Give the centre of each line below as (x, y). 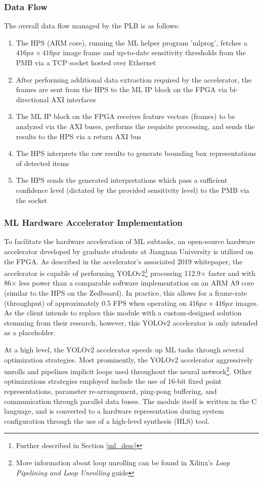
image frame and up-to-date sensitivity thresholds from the (154, 52)
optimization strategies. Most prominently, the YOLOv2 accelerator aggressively (128, 359)
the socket (32, 200)
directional (32, 99)
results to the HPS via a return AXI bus (79, 136)
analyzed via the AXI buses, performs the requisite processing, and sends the (135, 126)
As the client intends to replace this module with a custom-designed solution (123, 313)
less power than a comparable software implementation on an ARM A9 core (137, 283)
